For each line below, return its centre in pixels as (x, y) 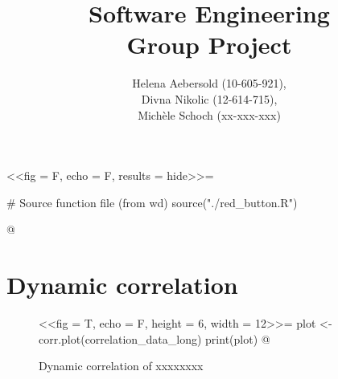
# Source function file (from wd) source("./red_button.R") (152, 202)
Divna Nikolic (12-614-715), (209, 98)
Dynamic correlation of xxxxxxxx (121, 366)
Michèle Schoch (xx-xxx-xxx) (209, 114)
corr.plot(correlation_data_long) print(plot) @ (155, 338)
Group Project (209, 45)
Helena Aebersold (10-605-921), (209, 83)
